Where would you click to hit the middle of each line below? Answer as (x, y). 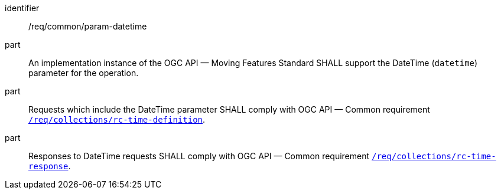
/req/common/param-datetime (88, 26)
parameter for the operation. (84, 73)
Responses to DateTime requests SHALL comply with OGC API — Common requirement (199, 156)
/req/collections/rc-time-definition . (117, 119)
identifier (22, 8)
